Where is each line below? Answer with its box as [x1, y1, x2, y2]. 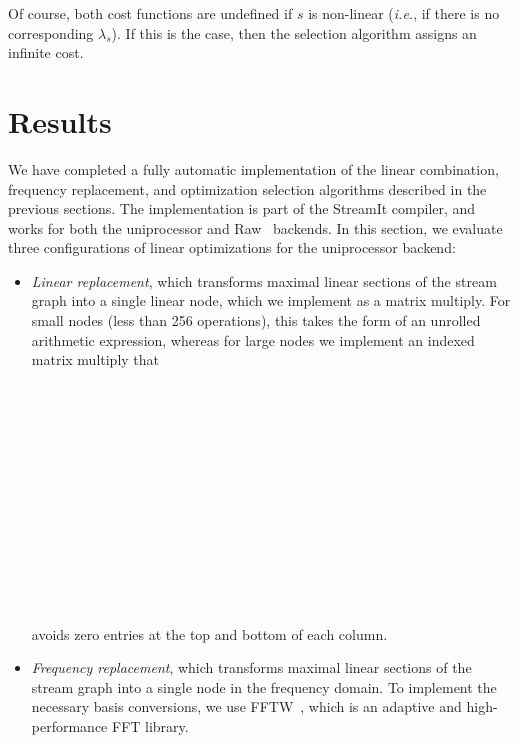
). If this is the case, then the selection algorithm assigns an [111, 22, 477, 43]
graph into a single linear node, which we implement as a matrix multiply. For [31, 290, 511, 311]
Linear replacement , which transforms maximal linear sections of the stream [31, 270, 497, 291]
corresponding [8, 22, 94, 43]
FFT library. [111, 715, 189, 736]
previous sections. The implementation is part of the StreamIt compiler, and [8, 198, 476, 219]
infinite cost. [8, 42, 84, 63]
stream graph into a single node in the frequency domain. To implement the [31, 676, 497, 697]
